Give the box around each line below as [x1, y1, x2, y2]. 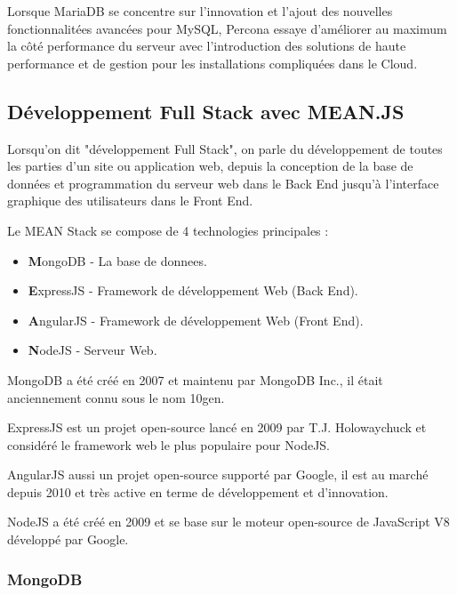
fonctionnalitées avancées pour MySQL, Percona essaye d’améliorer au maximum [7, 19, 447, 37]
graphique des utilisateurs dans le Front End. [7, 191, 253, 210]
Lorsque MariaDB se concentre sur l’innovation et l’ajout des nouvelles [7, 2, 393, 20]
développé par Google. [7, 530, 129, 549]
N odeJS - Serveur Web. [28, 341, 157, 359]
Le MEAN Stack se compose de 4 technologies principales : [7, 221, 329, 239]
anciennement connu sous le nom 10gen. [7, 388, 225, 406]
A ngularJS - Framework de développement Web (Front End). [28, 310, 364, 329]
